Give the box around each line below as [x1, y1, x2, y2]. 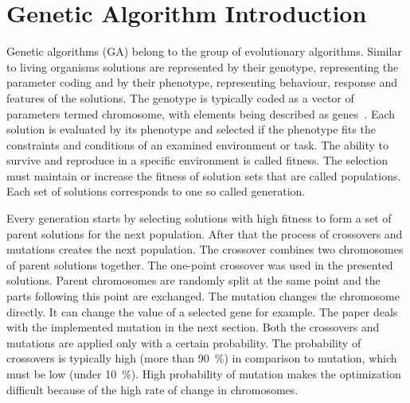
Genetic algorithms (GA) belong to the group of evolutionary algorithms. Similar [6, 43, 402, 60]
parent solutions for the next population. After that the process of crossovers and [6, 225, 403, 242]
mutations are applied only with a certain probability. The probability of [6, 334, 361, 351]
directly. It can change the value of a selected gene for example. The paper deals [6, 303, 398, 320]
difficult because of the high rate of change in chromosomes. [6, 381, 299, 397]
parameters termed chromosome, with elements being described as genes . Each [6, 105, 396, 122]
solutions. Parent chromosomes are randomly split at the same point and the [6, 272, 381, 289]
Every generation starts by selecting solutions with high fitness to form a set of [6, 210, 392, 227]
